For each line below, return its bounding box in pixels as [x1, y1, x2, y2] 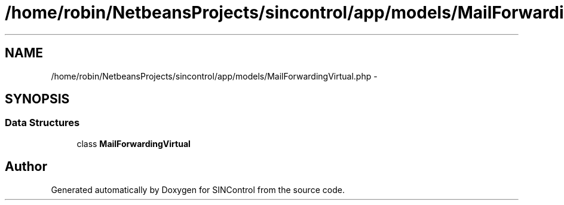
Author [5, 159, 47, 175]
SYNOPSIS [5, 91, 70, 107]
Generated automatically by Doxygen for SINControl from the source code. [51, 184, 345, 195]
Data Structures [5, 117, 80, 129]
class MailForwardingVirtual [76, 138, 191, 149]
